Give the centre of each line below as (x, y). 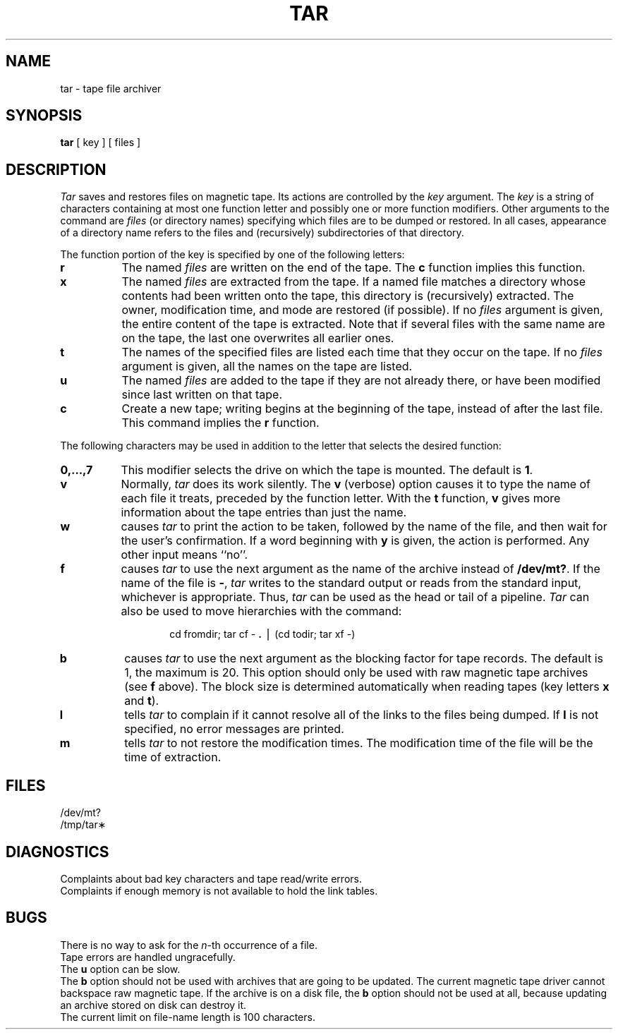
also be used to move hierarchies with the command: (261, 611)
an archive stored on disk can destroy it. (153, 1005)
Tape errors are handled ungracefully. (148, 957)
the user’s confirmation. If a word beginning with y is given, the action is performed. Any (355, 541)
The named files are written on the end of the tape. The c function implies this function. (353, 268)
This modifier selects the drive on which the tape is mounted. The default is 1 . (327, 470)
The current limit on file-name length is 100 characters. (188, 1017)
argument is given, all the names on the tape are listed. (267, 367)
